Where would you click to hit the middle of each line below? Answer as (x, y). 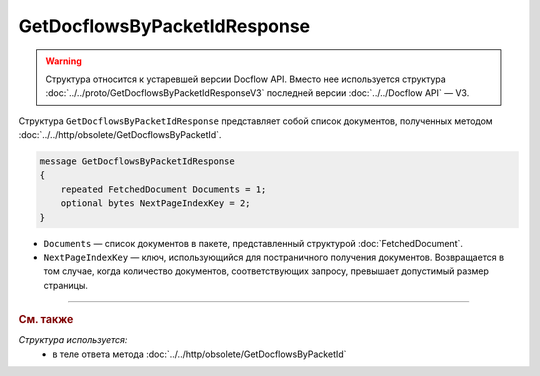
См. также (46, 320)
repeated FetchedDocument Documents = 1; (163, 189)
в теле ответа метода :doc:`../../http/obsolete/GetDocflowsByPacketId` (199, 354)
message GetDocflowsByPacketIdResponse (137, 161)
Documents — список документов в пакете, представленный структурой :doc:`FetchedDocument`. (253, 243)
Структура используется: (73, 340)
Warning (63, 61)
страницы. (66, 285)
